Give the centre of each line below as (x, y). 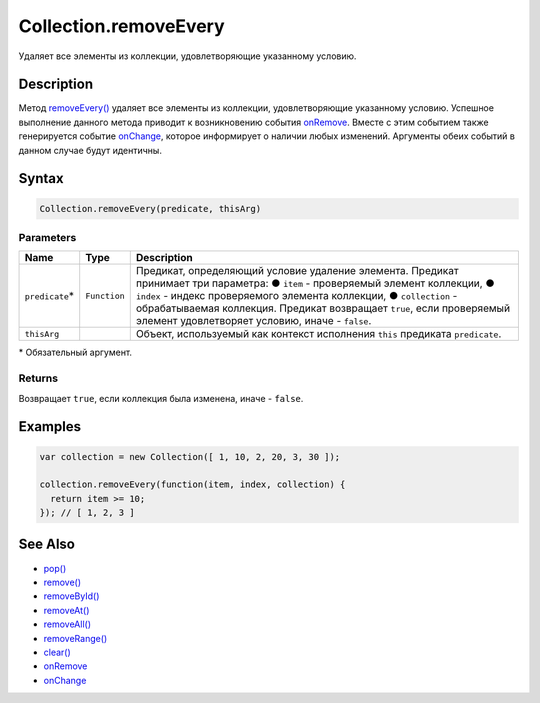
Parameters (47, 237)
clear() (57, 652)
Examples (50, 426)
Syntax (41, 178)
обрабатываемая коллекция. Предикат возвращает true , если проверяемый (322, 308)
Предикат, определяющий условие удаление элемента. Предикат (297, 271)
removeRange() (75, 638)
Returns (38, 378)
